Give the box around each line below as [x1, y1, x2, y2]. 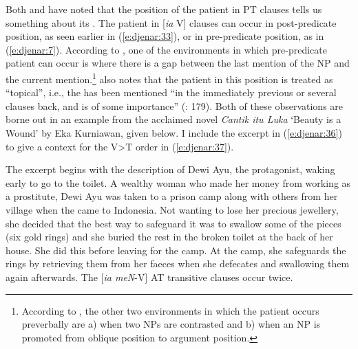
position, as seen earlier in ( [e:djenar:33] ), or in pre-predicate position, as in [6, 29, 324, 43]
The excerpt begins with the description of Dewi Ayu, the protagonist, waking [6, 162, 335, 177]
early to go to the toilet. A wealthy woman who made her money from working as [6, 175, 351, 190]
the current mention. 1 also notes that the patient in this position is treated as [6, 69, 333, 86]
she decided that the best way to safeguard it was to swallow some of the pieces [6, 216, 341, 230]
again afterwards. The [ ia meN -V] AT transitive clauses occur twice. [6, 269, 293, 284]
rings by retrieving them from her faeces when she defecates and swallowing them [6, 256, 350, 271]
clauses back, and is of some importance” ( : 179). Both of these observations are [6, 98, 344, 113]
